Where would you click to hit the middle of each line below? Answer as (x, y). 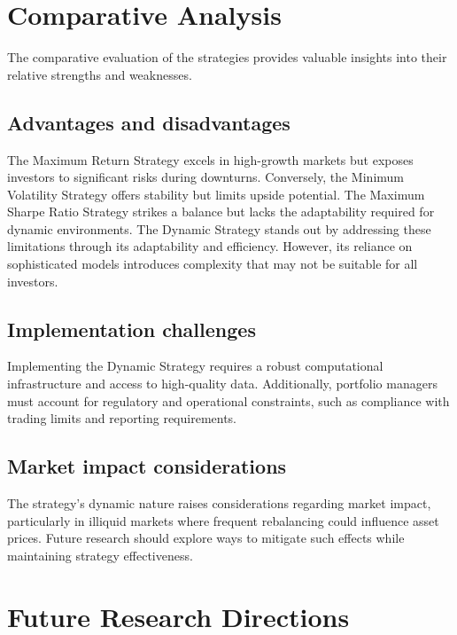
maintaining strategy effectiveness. (100, 555)
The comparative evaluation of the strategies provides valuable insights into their (227, 57)
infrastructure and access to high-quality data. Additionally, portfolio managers (222, 384)
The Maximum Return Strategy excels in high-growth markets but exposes (210, 159)
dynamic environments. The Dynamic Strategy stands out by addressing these (219, 228)
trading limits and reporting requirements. (122, 418)
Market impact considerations (147, 466)
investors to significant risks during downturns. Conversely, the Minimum (205, 177)
